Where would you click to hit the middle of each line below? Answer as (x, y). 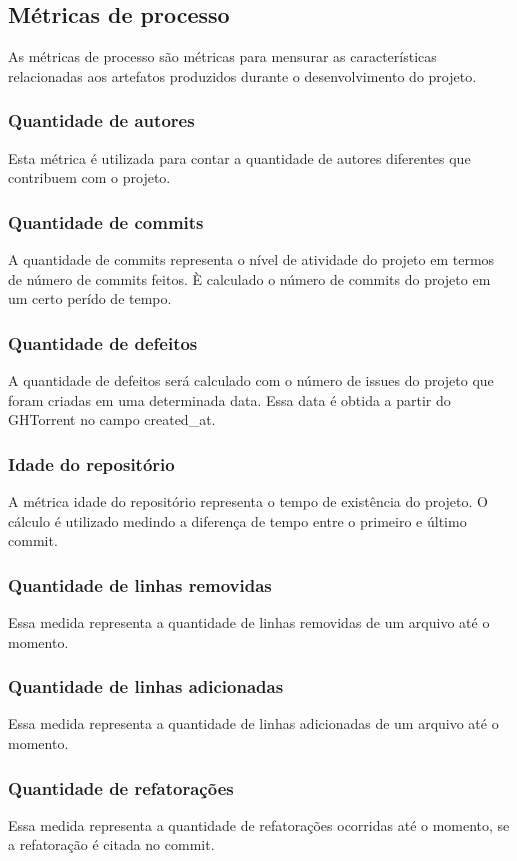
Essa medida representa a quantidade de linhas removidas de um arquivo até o (249, 622)
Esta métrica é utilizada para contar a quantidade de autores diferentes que (239, 157)
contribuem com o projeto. (89, 177)
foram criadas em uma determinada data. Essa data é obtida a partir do (229, 399)
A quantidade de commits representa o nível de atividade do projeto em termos (251, 259)
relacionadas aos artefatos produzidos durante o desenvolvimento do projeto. (242, 75)
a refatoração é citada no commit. (111, 844)
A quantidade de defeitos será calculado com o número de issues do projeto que (251, 380)
